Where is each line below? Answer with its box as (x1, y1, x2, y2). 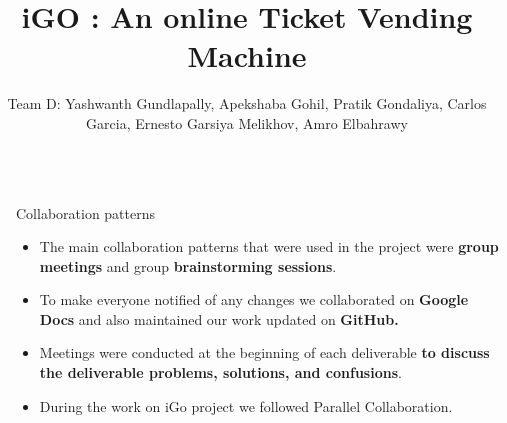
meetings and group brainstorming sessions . (39, 255, 337, 276)
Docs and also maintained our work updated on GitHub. (39, 308, 399, 329)
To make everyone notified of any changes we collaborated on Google (39, 289, 469, 310)
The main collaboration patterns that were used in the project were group (39, 236, 499, 257)
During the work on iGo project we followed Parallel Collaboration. (39, 395, 453, 416)
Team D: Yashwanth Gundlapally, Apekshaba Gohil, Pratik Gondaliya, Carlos (7, 93, 487, 114)
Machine (187, 35, 307, 76)
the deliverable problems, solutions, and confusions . (39, 362, 402, 383)
